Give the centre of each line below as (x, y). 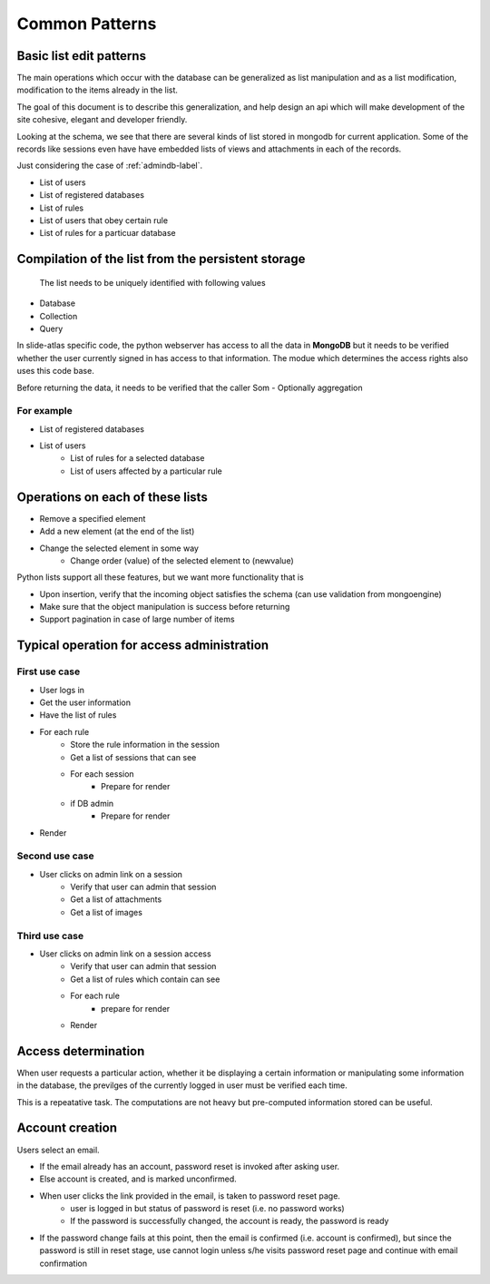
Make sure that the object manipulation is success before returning (165, 607)
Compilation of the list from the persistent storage (161, 259)
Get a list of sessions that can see (133, 757)
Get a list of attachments (116, 899)
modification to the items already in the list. (98, 90)
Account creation (67, 1128)
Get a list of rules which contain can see (145, 979)
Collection (59, 316)
